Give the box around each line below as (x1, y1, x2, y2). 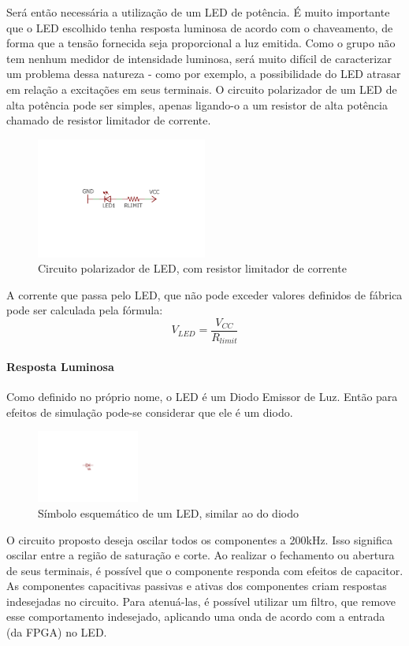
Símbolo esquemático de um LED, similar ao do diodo (38, 504, 299, 521)
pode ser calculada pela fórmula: (6, 302, 163, 318)
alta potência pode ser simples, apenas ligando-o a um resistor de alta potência (6, 96, 388, 113)
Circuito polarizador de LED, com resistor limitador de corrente (38, 260, 347, 277)
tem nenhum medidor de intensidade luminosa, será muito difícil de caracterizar (6, 50, 392, 66)
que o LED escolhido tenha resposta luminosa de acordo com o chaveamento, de (6, 19, 393, 35)
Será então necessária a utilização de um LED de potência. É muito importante (6, 4, 390, 20)
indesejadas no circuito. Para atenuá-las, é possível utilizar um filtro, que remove (6, 592, 396, 609)
